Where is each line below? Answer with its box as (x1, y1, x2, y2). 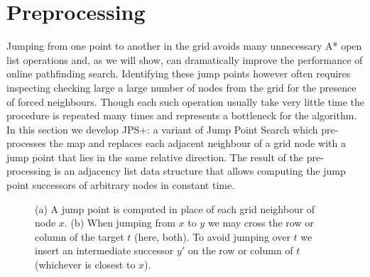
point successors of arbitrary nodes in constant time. (6, 178, 235, 192)
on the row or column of (187, 243, 293, 258)
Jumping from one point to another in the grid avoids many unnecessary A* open (6, 38, 362, 53)
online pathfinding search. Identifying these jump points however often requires (6, 66, 351, 81)
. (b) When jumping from (64, 215, 175, 230)
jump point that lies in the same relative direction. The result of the (6, 149, 304, 164)
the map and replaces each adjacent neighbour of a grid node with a (49, 136, 347, 151)
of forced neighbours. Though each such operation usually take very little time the (6, 94, 365, 109)
